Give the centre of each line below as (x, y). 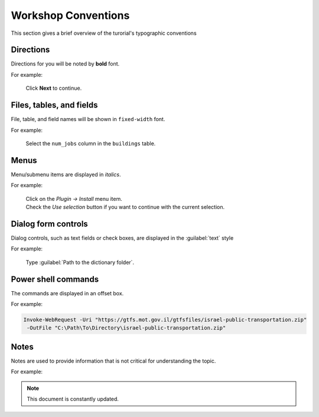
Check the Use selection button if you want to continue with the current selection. (125, 207)
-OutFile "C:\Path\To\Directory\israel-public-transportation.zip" (126, 328)
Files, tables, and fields (54, 105)
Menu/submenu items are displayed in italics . (66, 174)
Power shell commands (55, 279)
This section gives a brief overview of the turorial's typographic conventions (104, 33)
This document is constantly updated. (73, 399)
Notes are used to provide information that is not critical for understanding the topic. (113, 361)
